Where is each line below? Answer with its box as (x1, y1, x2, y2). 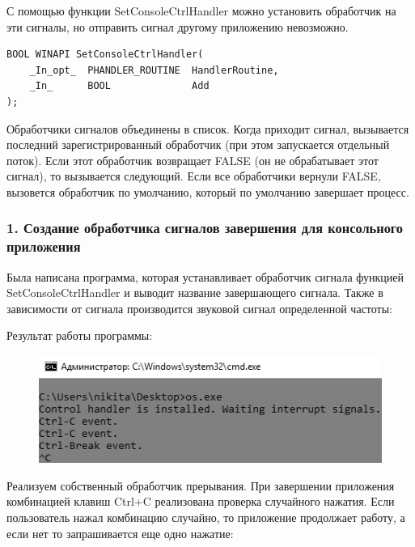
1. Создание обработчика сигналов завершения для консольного (6, 218, 404, 238)
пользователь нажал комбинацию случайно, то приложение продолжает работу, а (6, 508, 405, 525)
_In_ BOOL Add (29, 80, 210, 92)
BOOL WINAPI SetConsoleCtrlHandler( (6, 49, 204, 61)
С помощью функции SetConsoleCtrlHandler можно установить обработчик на (6, 2, 396, 19)
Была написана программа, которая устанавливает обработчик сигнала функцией (6, 268, 404, 285)
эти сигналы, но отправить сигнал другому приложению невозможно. (6, 18, 349, 35)
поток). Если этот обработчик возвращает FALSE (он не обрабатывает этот (6, 151, 379, 168)
